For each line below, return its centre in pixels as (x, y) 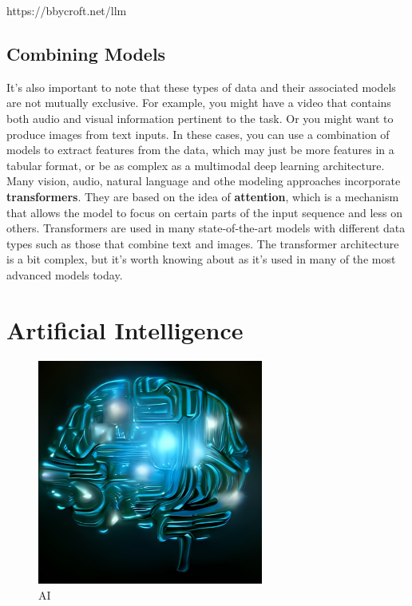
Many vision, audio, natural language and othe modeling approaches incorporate (204, 181)
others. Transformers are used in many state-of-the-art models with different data (206, 228)
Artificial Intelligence (125, 329)
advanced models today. (65, 274)
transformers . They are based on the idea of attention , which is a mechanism (203, 196)
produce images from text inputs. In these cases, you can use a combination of (198, 134)
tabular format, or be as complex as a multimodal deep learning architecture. (196, 165)
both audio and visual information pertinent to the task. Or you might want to (200, 118)
